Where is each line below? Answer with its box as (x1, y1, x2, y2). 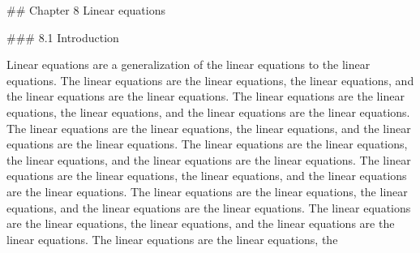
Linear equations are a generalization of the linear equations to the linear (6, 56, 371, 73)
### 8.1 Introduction (6, 28, 119, 45)
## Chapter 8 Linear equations (6, 2, 165, 18)
